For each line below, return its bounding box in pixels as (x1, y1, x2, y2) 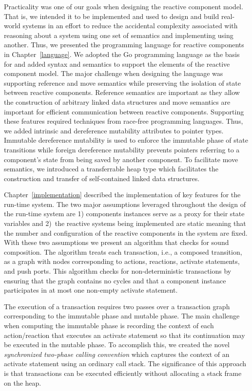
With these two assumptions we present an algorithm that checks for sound (4, 237, 229, 247)
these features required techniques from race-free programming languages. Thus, (4, 116, 243, 126)
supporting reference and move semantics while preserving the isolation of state (4, 77, 241, 88)
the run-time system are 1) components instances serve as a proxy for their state (4, 208, 245, 219)
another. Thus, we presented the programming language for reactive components (4, 39, 244, 50)
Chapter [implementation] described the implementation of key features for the (4, 189, 241, 200)
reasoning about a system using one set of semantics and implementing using (4, 30, 233, 40)
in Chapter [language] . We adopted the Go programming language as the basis (4, 49, 240, 59)
